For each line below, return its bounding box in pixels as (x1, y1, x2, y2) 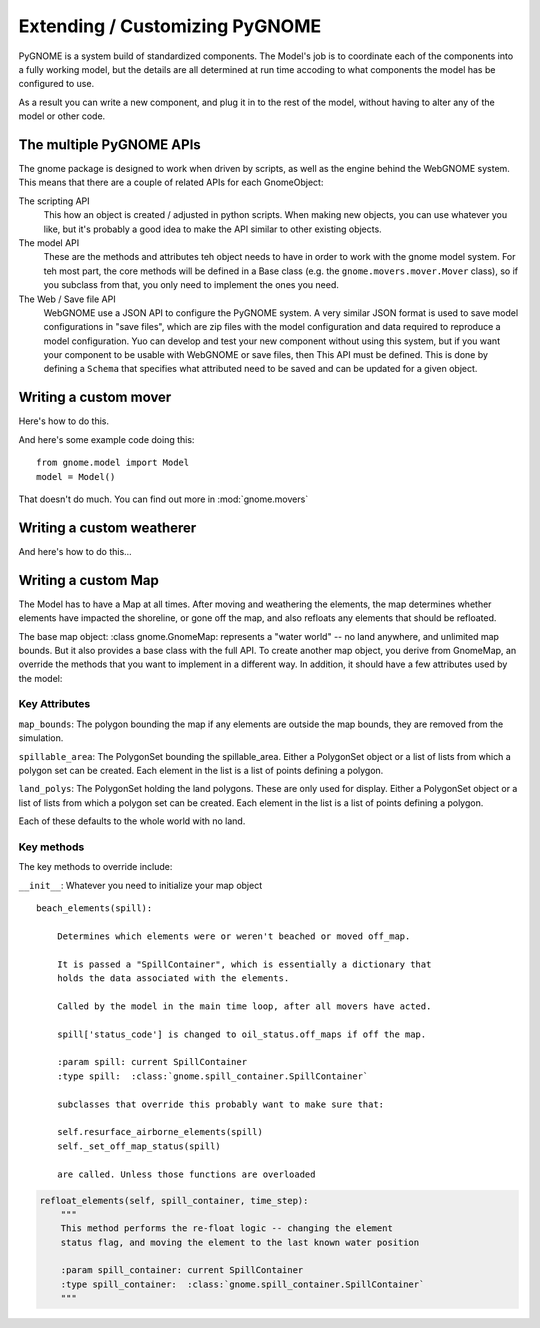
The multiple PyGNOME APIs (18, 136, 202, 153)
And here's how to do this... (18, 545, 132, 557)
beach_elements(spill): (36, 903, 153, 914)
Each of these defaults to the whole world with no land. (18, 815, 246, 827)
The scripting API (18, 195, 90, 207)
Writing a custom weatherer (18, 519, 197, 536)
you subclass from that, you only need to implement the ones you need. (43, 279, 340, 291)
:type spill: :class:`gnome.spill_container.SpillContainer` (56, 1070, 369, 1082)
